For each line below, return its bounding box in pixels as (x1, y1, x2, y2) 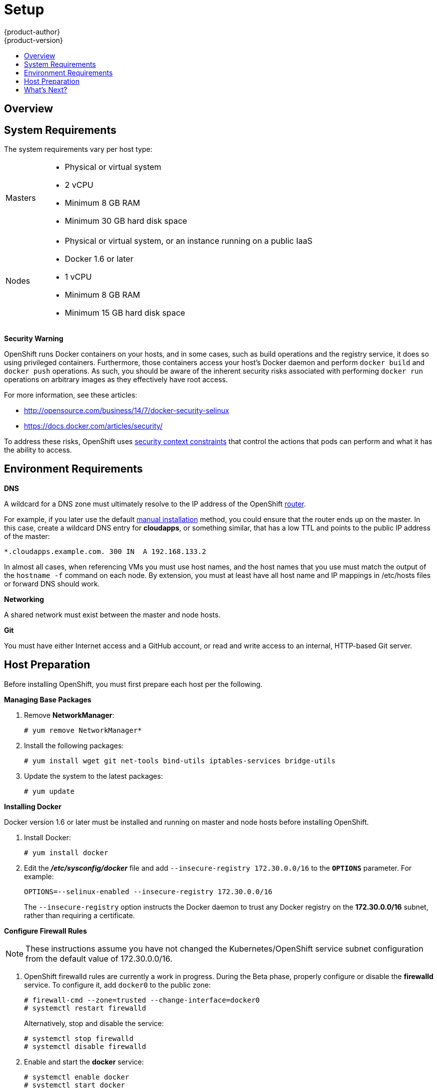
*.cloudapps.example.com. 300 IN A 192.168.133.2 (4, 547, 206, 555)
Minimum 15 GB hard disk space (64, 308, 185, 318)
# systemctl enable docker (24, 1073, 129, 1081)
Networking (4, 594, 44, 603)
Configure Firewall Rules (4, 926, 87, 935)
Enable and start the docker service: (24, 1057, 144, 1066)
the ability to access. (4, 446, 72, 455)
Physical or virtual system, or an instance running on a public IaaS (64, 236, 313, 246)
